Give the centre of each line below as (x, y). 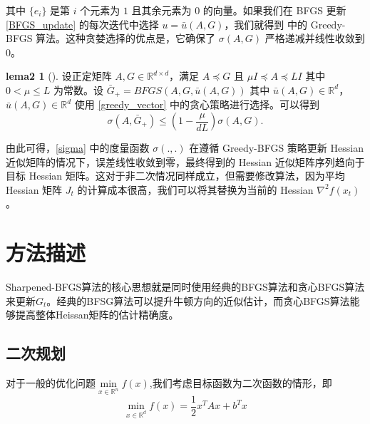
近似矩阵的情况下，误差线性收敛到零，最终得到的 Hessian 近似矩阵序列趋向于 (185, 161)
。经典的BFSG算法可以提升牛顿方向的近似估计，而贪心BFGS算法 (198, 300)
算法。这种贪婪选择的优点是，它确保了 (126, 38)
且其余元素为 (161, 10)
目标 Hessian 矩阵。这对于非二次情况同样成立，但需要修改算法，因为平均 (175, 176)
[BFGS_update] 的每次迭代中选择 (82, 24)
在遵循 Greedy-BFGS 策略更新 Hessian (276, 148)
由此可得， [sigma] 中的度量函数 (78, 148)
